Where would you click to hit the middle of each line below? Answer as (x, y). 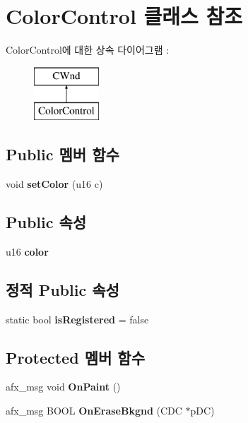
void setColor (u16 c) (54, 184)
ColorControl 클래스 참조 (124, 16)
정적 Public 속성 (63, 289)
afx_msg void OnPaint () (63, 387)
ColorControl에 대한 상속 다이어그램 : (88, 50)
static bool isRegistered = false (77, 319)
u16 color (27, 251)
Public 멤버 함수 (63, 154)
